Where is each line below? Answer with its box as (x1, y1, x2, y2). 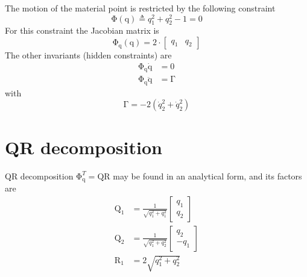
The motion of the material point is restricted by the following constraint (5, 2, 276, 14)
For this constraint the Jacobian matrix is (5, 24, 159, 37)
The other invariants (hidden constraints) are (5, 49, 172, 61)
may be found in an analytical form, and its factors (113, 169, 302, 182)
